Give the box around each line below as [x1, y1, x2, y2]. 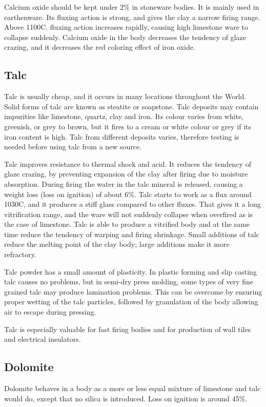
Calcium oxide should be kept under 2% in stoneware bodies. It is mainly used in [4, 2, 259, 12]
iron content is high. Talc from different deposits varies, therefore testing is [4, 131, 239, 142]
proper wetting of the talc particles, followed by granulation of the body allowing [4, 296, 258, 307]
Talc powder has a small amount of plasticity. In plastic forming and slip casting [4, 266, 257, 277]
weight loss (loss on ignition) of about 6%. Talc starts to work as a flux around [4, 188, 252, 199]
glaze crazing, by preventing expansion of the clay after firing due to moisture [4, 168, 248, 179]
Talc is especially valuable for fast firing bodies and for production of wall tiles [4, 323, 251, 334]
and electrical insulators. [4, 334, 81, 344]
